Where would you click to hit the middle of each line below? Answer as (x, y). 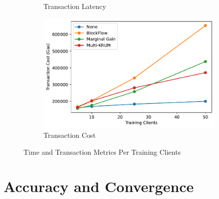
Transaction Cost (70, 135)
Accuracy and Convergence (99, 186)
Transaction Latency (75, 6)
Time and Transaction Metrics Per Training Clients (102, 151)
